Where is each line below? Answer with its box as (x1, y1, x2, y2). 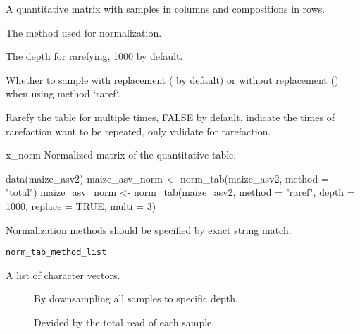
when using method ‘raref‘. (6, 86, 120, 101)
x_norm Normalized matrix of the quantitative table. (6, 147, 237, 162)
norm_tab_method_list (6, 247, 107, 258)
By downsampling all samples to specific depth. (34, 291, 238, 306)
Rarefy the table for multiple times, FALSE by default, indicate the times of (6, 109, 335, 124)
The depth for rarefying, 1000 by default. (6, 49, 183, 63)
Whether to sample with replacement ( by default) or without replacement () (6, 72, 339, 87)
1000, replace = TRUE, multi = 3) (6, 198, 156, 213)
